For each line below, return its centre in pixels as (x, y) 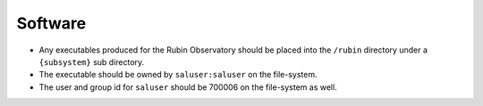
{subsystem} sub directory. (92, 61)
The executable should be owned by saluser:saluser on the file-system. (178, 75)
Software (51, 23)
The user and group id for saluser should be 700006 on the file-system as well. (188, 87)
